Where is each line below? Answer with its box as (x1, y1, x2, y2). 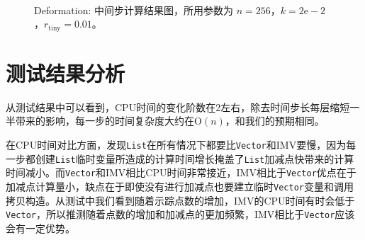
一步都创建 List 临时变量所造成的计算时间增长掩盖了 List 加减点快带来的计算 (6, 151, 354, 166)
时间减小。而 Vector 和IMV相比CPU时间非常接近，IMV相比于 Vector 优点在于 (6, 165, 356, 180)
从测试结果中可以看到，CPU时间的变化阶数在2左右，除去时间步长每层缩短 (6, 99, 350, 114)
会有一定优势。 (6, 220, 75, 235)
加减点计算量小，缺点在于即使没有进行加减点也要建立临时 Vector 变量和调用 (6, 178, 354, 193)
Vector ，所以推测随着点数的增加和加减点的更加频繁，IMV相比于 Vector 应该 (6, 207, 355, 222)
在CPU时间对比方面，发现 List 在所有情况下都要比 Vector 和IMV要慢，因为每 (6, 137, 356, 152)
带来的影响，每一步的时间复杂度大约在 (15, 113, 194, 128)
